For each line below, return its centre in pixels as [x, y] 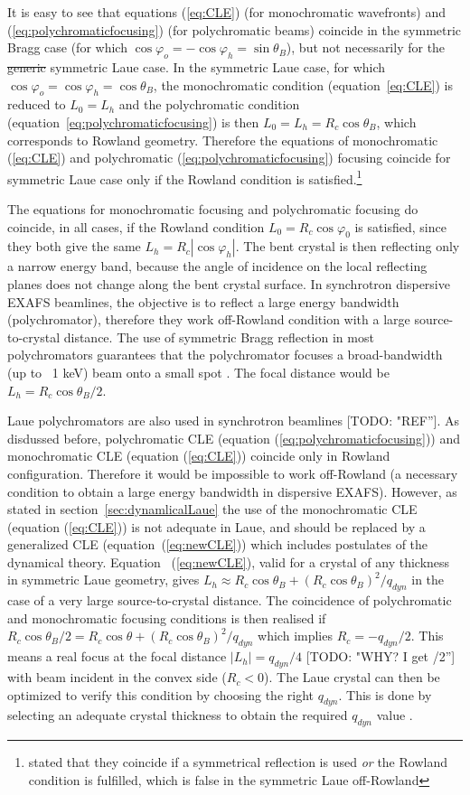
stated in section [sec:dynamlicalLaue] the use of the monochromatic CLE [212, 509]
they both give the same [74, 246]
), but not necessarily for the [366, 47]
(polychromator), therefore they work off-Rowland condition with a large [209, 319]
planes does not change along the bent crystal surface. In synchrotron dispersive [229, 283]
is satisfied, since [400, 226]
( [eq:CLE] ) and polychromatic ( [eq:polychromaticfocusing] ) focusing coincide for [229, 158]
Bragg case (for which [67, 47]
